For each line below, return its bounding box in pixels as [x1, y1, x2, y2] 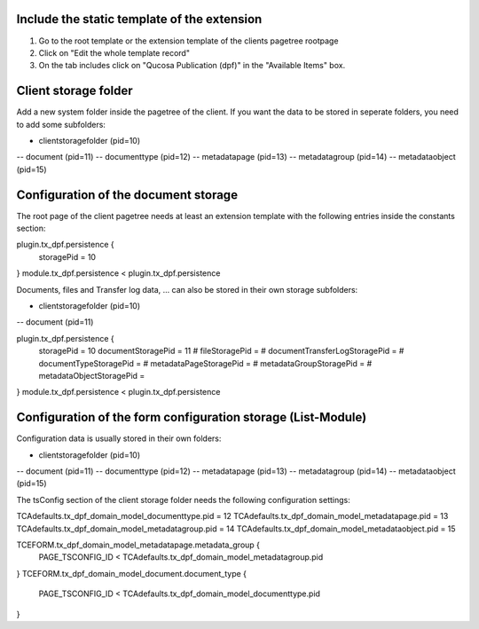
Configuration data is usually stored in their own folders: [16, 433, 222, 444]
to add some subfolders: [16, 119, 106, 130]
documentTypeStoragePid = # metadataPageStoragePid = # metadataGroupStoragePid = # [38, 358, 373, 368]
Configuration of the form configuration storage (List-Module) [16, 410, 367, 425]
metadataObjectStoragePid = [38, 370, 145, 381]
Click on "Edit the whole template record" [38, 47, 191, 58]
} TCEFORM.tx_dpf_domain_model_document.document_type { [16, 568, 247, 578]
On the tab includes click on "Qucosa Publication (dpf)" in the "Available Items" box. [38, 60, 346, 71]
